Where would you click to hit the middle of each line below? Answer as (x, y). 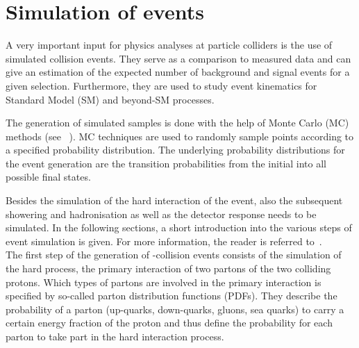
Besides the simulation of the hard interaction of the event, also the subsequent (174, 200)
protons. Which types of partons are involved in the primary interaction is (164, 282)
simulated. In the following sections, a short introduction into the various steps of (179, 227)
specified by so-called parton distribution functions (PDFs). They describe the (172, 296)
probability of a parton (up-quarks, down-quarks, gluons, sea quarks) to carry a (175, 309)
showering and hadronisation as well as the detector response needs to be (161, 214)
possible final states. (48, 177)
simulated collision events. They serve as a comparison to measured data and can (178, 58)
